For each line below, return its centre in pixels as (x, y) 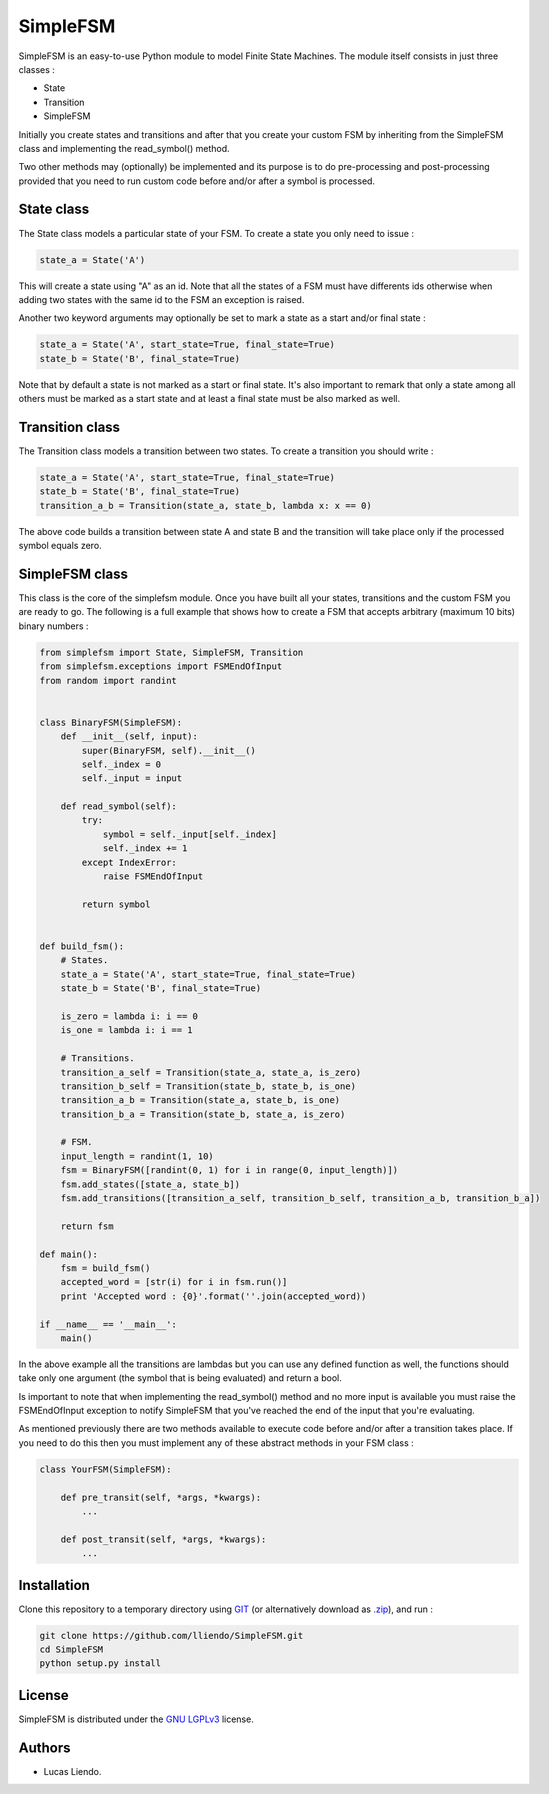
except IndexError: (129, 862)
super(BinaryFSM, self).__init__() (169, 750)
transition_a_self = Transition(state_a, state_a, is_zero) (211, 1072)
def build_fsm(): (82, 946)
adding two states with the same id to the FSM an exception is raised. (161, 299)
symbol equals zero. (60, 546)
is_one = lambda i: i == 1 (127, 1030)
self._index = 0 (121, 764)
